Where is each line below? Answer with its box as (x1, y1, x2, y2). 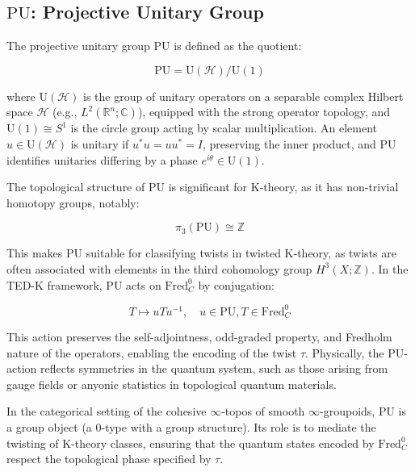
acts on (126, 276, 161, 293)
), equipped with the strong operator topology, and (137, 103, 391, 120)
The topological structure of (6, 178, 145, 195)
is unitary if (70, 135, 129, 152)
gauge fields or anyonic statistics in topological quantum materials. (6, 375, 337, 392)
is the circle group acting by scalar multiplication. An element (70, 119, 377, 136)
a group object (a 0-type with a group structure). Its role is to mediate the (6, 419, 376, 436)
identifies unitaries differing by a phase (6, 151, 198, 168)
